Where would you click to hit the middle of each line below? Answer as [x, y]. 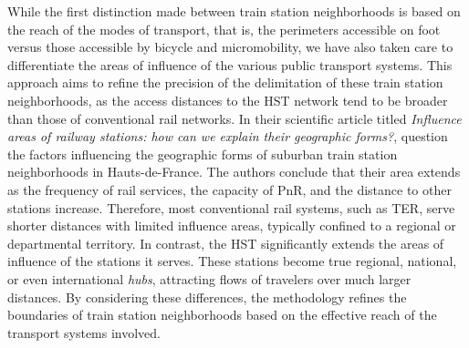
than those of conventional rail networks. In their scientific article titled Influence [234, 118]
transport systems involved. [84, 332]
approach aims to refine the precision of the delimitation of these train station [225, 82]
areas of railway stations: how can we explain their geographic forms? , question [228, 136]
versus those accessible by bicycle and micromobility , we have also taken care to [230, 47]
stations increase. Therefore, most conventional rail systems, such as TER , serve [231, 207]
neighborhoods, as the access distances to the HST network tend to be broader [228, 100]
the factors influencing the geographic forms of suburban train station [203, 154]
